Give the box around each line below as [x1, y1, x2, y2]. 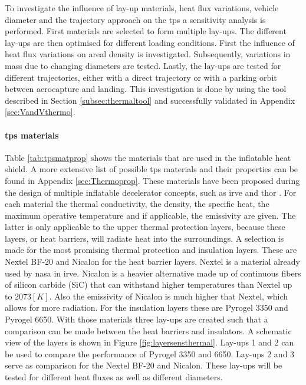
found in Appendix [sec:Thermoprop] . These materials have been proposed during [5, 174, 300, 186]
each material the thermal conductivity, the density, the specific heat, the [5, 198, 269, 210]
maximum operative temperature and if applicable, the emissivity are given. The [5, 209, 296, 221]
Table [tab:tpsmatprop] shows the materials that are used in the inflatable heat [5, 151, 291, 163]
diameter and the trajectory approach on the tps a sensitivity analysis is [5, 13, 266, 25]
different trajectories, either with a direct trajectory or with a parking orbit [5, 71, 277, 83]
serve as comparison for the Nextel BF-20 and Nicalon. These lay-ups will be [5, 359, 282, 371]
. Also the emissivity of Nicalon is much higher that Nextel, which [49, 289, 288, 302]
